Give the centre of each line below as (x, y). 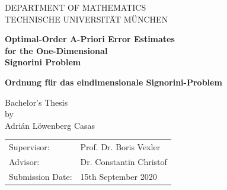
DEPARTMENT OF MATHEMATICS (76, 7)
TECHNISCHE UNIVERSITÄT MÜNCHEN (87, 19)
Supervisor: (29, 147)
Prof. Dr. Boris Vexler (120, 147)
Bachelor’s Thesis (36, 102)
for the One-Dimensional (56, 50)
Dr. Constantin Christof (124, 161)
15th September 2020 (119, 176)
